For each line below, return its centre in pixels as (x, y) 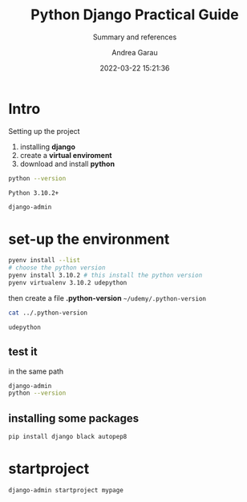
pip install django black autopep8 (68, 437)
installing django (48, 147)
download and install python (67, 164)
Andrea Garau (135, 52)
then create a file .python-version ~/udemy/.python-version (107, 298)
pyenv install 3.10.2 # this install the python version (105, 275)
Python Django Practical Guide (135, 15)
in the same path (36, 371)
